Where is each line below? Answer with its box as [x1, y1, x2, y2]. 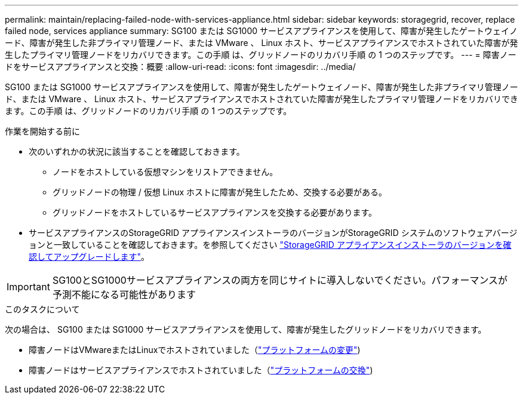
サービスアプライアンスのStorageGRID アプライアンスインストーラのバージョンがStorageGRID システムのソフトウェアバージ [29, 228, 518, 238]
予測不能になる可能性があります [52, 288, 196, 300]
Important [7, 281, 50, 293]
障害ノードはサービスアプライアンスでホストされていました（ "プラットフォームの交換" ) [29, 365, 373, 375]
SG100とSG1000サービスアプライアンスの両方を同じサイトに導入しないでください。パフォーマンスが [52, 274, 508, 286]
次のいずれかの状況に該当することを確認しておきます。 [29, 146, 245, 156]
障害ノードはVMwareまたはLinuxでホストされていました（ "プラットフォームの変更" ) [29, 345, 361, 355]
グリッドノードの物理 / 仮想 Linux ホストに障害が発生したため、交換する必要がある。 [53, 187, 387, 197]
